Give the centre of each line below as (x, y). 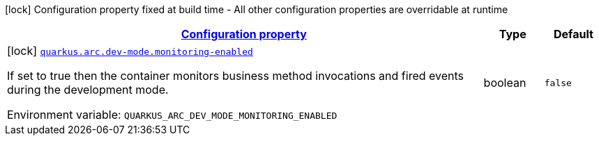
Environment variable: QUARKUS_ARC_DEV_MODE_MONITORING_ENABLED (172, 115)
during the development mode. (88, 90)
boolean (505, 83)
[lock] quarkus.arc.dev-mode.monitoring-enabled (130, 51)
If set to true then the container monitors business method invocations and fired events (236, 76)
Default (573, 34)
